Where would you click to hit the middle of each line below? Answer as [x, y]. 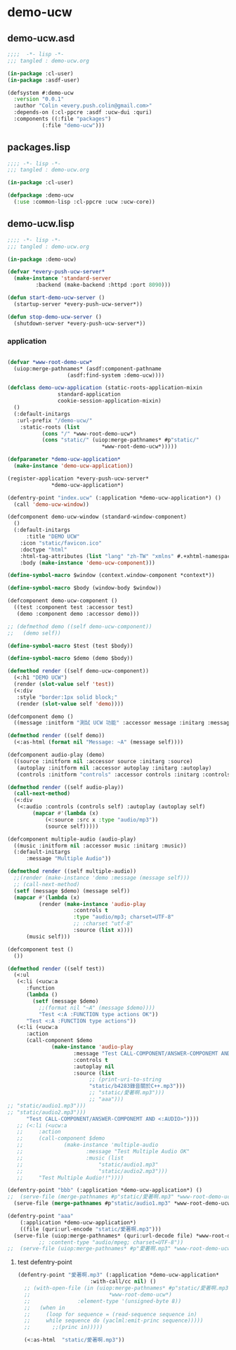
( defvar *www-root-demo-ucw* [50, 362]
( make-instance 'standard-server [63, 278]
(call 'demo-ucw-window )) [52, 504]
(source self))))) [72, 826]
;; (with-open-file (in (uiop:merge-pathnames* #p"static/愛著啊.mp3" [128, 1288]
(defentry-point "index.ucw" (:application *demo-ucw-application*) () [114, 498]
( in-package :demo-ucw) [42, 259]
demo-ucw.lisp [41, 224]
